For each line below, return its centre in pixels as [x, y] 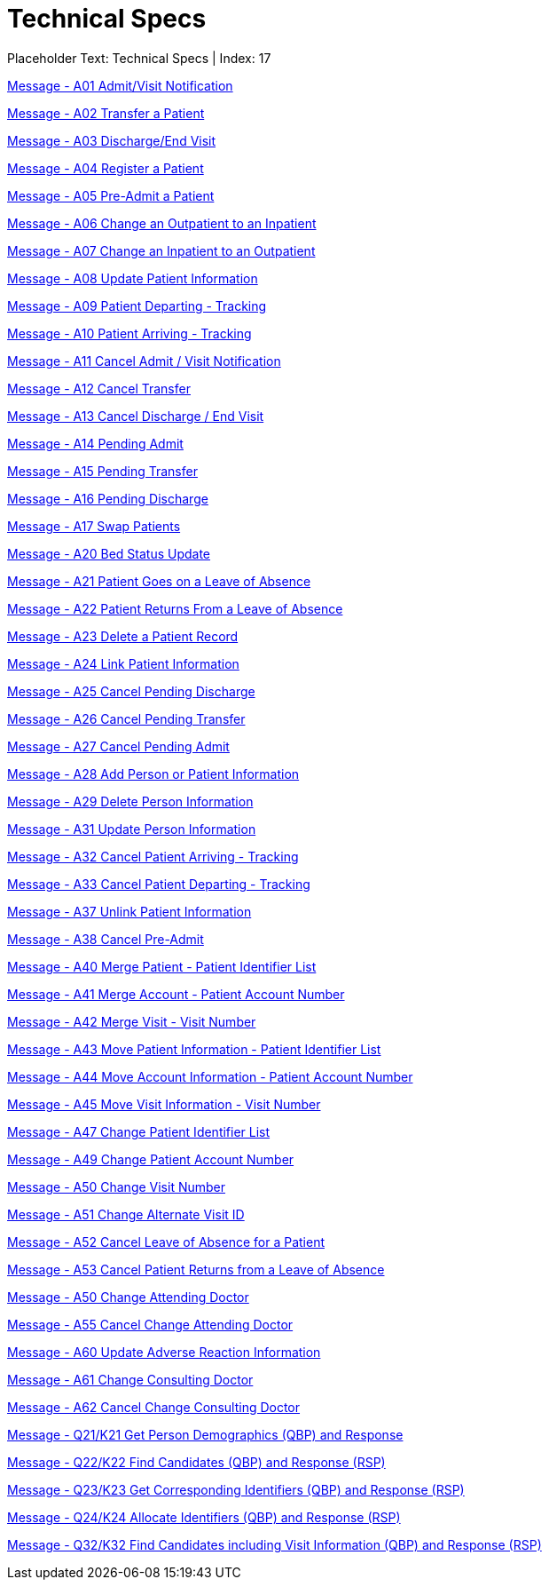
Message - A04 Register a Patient [106, 168]
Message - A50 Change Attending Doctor [128, 1297]
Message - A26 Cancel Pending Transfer [126, 718]
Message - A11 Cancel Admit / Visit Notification [144, 361]
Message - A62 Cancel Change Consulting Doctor [154, 1407]
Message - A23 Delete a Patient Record [123, 636]
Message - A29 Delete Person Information [130, 801]
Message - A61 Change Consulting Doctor [130, 1379]
